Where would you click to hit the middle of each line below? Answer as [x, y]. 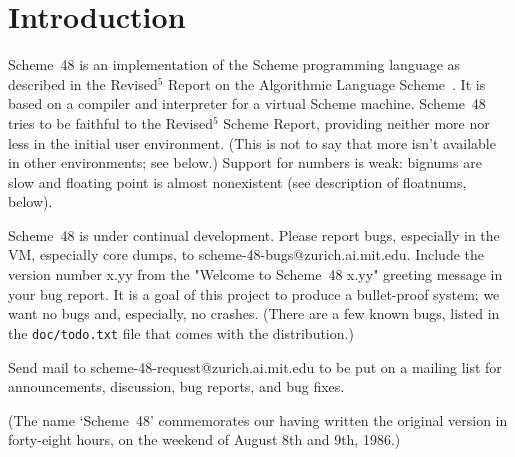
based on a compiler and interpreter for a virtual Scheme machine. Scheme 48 [247, 103]
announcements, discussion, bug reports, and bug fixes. [176, 386]
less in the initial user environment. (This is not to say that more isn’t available [252, 142]
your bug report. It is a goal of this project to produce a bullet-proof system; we [254, 293]
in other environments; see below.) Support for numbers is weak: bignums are [245, 162]
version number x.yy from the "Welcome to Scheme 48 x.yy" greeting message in [255, 274]
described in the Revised [83, 83]
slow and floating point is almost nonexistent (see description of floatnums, [237, 181]
